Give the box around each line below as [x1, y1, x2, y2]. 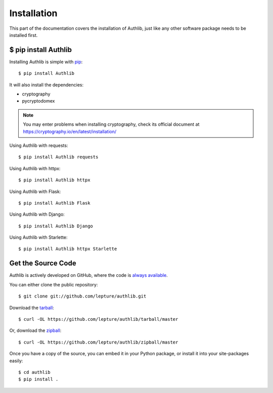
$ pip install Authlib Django [18, 223, 94, 229]
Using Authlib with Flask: [9, 188, 61, 194]
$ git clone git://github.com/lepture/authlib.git [18, 293, 147, 299]
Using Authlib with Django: [9, 211, 65, 217]
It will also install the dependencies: [9, 81, 83, 88]
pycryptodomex [22, 98, 55, 104]
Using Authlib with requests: [9, 142, 68, 149]
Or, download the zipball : [9, 327, 62, 333]
